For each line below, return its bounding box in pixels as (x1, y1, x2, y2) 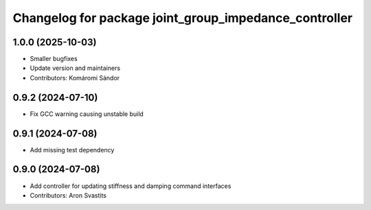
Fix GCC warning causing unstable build (30, 110, 144, 118)
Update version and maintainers (30, 64, 120, 72)
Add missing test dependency (30, 145, 115, 154)
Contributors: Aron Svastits (30, 191, 106, 199)
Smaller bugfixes (30, 55, 78, 63)
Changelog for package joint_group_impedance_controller (12, 10, 353, 25)
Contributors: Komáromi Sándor (30, 73, 120, 82)
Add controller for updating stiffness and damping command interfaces (30, 182, 232, 190)
